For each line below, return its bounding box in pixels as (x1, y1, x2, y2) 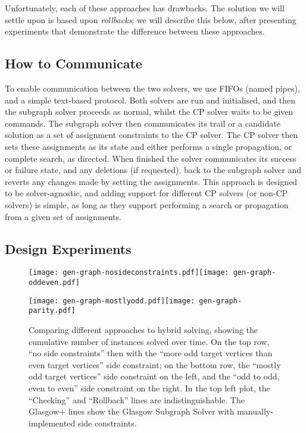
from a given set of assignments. (5, 210, 121, 222)
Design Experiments (5, 239, 132, 258)
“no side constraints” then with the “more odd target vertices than (29, 347, 273, 359)
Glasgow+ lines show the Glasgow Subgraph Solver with (29, 405, 235, 418)
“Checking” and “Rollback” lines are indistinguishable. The (29, 393, 245, 406)
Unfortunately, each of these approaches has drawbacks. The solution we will (5, 2, 285, 14)
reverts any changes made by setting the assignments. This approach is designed (5, 175, 298, 187)
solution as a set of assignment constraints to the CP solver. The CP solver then (5, 128, 298, 141)
